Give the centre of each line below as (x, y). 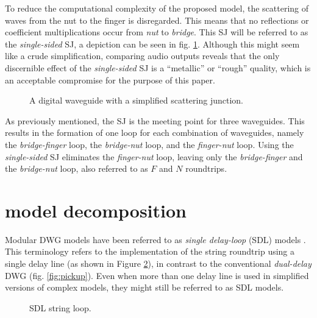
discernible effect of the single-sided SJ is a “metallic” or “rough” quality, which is (158, 67)
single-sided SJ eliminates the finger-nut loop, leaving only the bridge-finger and (154, 156)
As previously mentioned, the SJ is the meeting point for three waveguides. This (155, 120)
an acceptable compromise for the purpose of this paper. (110, 79)
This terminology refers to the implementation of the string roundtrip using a (150, 251)
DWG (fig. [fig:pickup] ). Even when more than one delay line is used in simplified (157, 275)
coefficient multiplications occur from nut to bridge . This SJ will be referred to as (157, 32)
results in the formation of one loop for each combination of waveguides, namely (155, 132)
